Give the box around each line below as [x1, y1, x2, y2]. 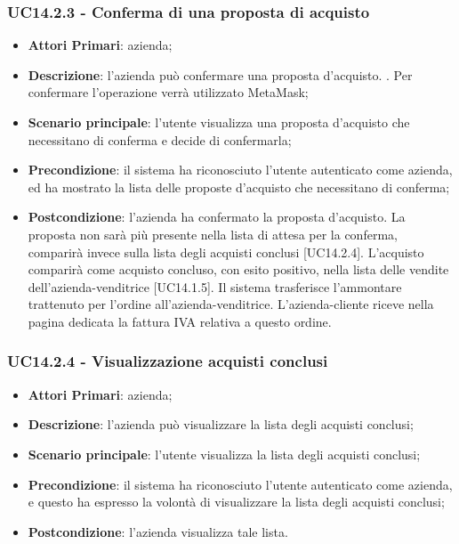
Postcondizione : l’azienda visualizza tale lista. [28, 522, 288, 540]
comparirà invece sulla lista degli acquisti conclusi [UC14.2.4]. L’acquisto [28, 242, 424, 261]
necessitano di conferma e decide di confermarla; [28, 130, 292, 149]
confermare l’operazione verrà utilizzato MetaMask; [28, 83, 309, 101]
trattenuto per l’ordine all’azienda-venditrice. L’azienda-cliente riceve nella [28, 295, 434, 313]
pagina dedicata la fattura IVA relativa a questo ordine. [28, 312, 332, 330]
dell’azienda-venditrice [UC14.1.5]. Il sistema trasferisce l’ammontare [28, 277, 402, 296]
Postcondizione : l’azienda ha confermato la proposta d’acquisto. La [28, 207, 406, 226]
